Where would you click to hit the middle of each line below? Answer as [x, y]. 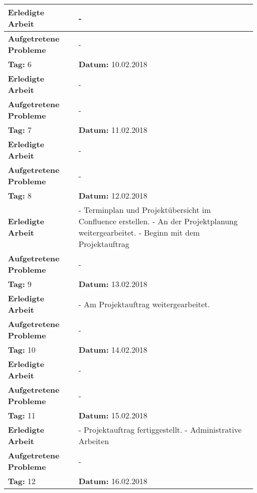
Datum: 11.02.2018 [113, 130]
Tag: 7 [20, 130]
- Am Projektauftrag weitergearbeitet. [144, 304]
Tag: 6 [20, 64]
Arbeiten [94, 441]
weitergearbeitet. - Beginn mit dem [139, 232]
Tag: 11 [22, 415]
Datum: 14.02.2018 [113, 349]
